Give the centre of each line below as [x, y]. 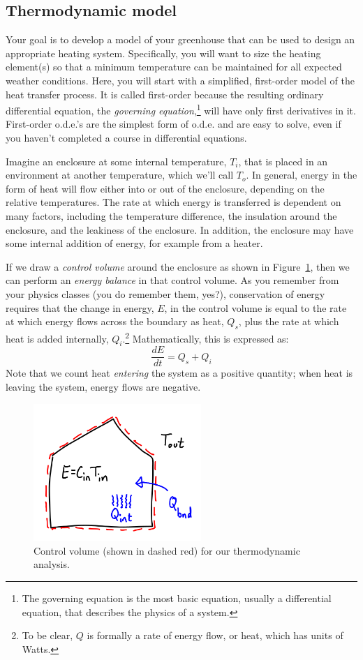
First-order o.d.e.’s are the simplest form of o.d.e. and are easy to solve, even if [173, 124]
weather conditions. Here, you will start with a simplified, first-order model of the [180, 80]
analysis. [52, 564]
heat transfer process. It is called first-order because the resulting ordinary [165, 94]
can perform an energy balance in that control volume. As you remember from [172, 280]
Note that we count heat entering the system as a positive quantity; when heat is [179, 373]
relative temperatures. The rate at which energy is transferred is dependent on [173, 202]
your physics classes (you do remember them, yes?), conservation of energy [165, 293]
